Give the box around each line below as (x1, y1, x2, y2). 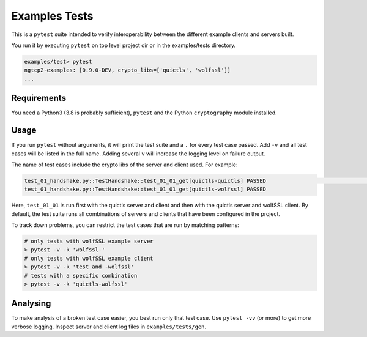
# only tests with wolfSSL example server (24, 238, 154, 245)
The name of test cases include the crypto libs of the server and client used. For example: (11, 161, 238, 168)
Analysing (11, 298, 51, 309)
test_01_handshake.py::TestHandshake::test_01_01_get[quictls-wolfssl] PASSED (24, 186, 266, 193)
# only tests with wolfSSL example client (24, 254, 154, 262)
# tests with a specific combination (24, 272, 138, 279)
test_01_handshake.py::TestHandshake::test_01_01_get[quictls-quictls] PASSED (24, 177, 266, 184)
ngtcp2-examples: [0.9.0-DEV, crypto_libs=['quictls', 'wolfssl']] (24, 67, 231, 73)
